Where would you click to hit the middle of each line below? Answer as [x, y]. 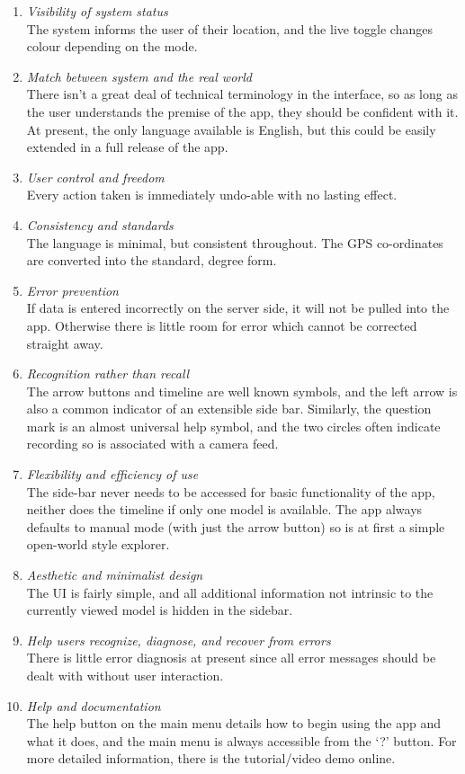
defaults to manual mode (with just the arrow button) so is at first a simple [236, 526]
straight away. [65, 343]
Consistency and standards [100, 224]
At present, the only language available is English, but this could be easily [231, 129]
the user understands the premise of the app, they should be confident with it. [242, 111]
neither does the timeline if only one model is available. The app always [224, 509]
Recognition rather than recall [108, 374]
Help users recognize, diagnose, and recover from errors [179, 640]
